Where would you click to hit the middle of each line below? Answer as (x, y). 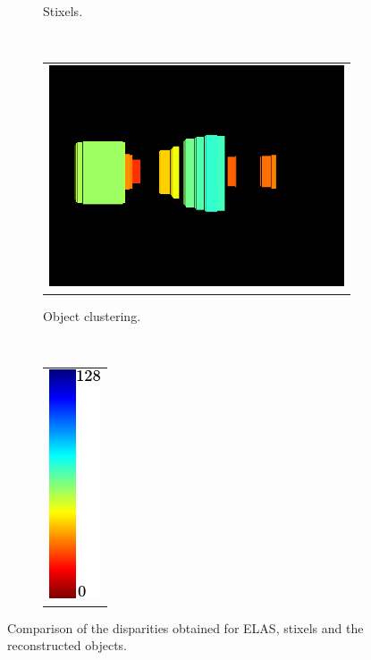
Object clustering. (92, 315)
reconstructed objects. (67, 645)
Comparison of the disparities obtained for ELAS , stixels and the (185, 627)
